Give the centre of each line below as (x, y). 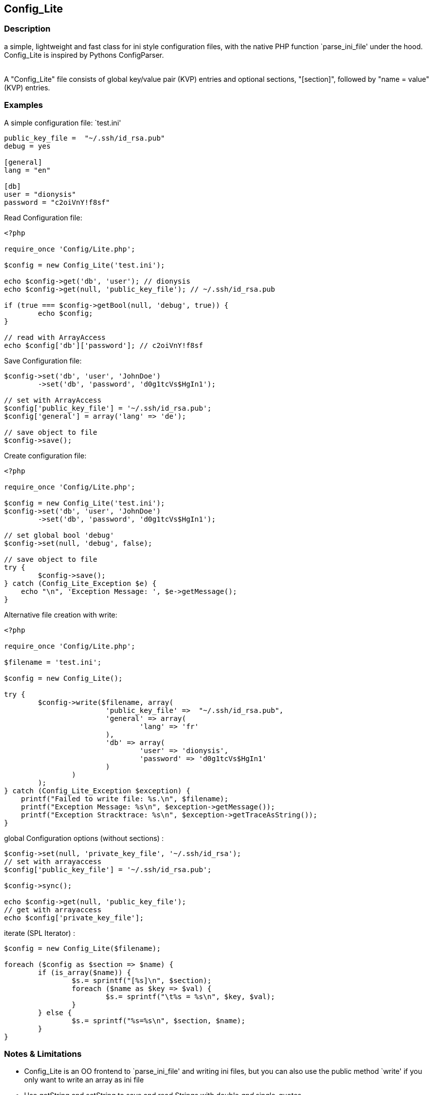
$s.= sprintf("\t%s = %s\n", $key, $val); (190, 996)
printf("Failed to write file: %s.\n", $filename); (125, 799)
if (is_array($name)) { (84, 972)
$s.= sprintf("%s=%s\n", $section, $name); (158, 1020)
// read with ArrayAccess (55, 337)
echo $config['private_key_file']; (74, 918)
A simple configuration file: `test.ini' (63, 123)
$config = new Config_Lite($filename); (82, 948)
